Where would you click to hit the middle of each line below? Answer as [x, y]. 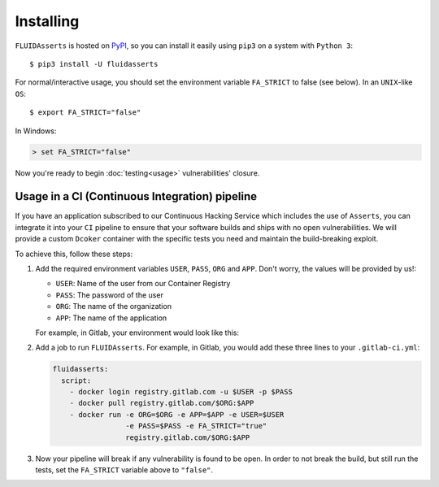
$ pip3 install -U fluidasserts [94, 64]
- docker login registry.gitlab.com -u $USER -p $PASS [181, 392]
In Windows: [36, 131]
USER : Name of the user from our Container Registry [143, 284]
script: [76, 380]
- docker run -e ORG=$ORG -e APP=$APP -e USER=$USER [177, 414]
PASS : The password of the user [110, 295]
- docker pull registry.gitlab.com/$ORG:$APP [162, 403]
